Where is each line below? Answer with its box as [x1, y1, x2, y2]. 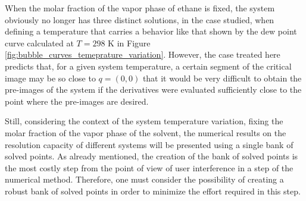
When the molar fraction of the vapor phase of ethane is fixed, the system [5, 2, 275, 14]
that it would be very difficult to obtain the [142, 71, 302, 84]
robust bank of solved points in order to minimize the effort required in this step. [5, 184, 301, 197]
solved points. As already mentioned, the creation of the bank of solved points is [5, 150, 298, 162]
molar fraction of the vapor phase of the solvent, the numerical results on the [5, 126, 286, 139]
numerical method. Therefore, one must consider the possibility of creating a [5, 173, 284, 186]
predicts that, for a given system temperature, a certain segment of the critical [5, 59, 292, 72]
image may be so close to [5, 71, 96, 84]
